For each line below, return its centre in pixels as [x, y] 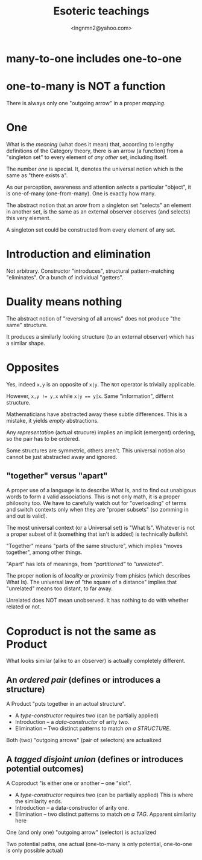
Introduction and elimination [79, 254]
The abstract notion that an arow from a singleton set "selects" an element [99, 205]
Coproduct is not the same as [81, 631]
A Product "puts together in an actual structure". [66, 704]
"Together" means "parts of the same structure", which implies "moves [94, 546]
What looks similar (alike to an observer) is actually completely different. [96, 661]
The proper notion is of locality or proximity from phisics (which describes [99, 576]
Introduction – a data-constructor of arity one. [72, 808]
